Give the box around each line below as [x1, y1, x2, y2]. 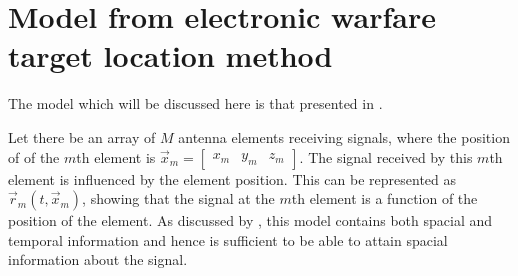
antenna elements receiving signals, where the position [178, 126, 510, 147]
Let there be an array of [8, 126, 156, 147]
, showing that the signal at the [82, 188, 275, 209]
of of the [8, 146, 60, 167]
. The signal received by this [299, 146, 473, 167]
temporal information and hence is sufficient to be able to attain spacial [8, 229, 448, 250]
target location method [8, 35, 333, 76]
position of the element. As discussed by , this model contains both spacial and [8, 210, 492, 231]
